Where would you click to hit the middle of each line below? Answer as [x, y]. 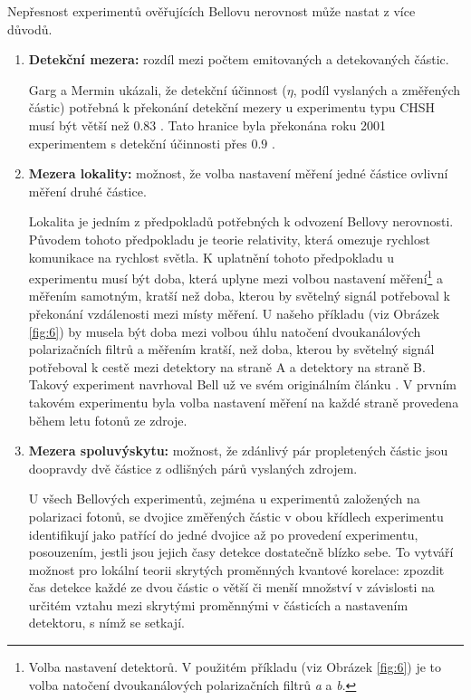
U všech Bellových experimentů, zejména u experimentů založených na [224, 499]
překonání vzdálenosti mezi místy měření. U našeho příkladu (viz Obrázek [234, 313]
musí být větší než [79, 125]
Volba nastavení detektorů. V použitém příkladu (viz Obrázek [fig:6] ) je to [235, 667]
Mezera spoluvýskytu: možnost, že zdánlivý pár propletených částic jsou [238, 451]
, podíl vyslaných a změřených [377, 89]
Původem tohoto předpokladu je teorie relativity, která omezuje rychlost [229, 239]
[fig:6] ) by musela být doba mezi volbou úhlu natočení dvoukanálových [225, 331]
